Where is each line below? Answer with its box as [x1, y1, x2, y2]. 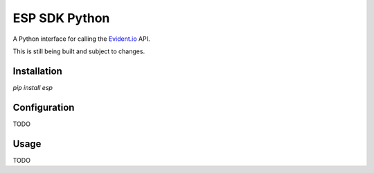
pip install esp [12, 83, 53, 91]
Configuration [12, 101, 75, 113]
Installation [12, 65, 62, 77]
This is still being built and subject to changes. [12, 47, 145, 55]
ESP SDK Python [12, 10, 110, 26]
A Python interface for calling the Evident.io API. [12, 35, 150, 43]
